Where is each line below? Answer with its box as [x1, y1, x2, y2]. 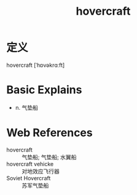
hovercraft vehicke [6, 160, 54, 167]
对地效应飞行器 [22, 167, 60, 175]
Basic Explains [6, 83, 82, 97]
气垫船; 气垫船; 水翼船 [22, 153, 77, 161]
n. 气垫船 [15, 104, 39, 111]
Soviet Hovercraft [6, 174, 51, 182]
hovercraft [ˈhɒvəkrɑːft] [6, 61, 65, 69]
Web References [6, 126, 93, 140]
